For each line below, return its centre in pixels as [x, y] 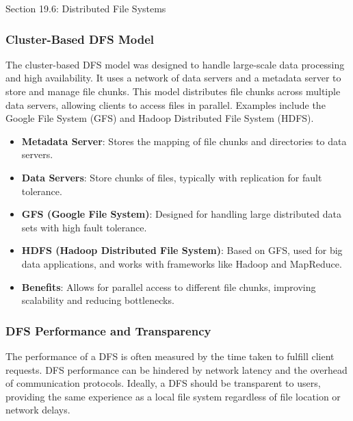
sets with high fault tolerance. [84, 227]
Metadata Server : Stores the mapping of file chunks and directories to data [184, 141]
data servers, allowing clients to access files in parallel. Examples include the [166, 104]
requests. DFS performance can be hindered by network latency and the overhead [176, 369]
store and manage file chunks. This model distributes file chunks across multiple [173, 91]
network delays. [38, 410]
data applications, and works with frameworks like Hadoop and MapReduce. [182, 263]
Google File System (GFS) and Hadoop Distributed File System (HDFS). [160, 118]
